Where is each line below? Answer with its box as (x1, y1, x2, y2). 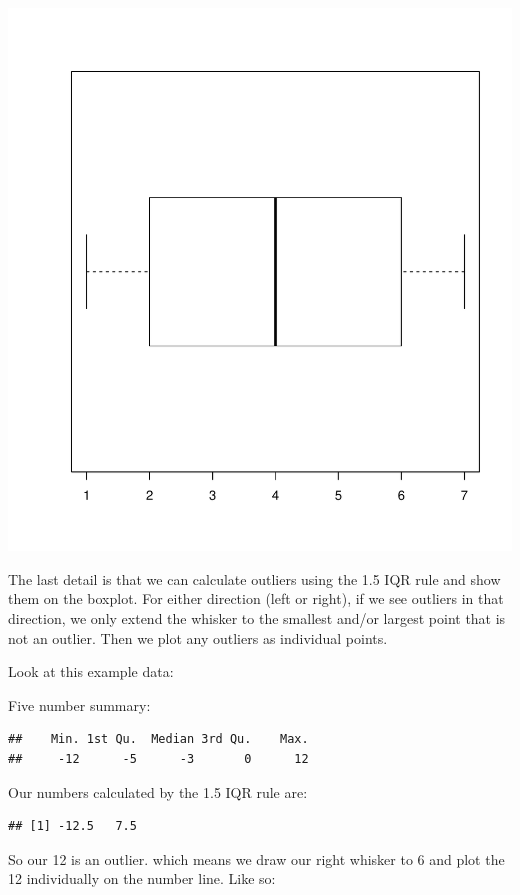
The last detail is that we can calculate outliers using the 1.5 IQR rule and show (8, 568, 501, 589)
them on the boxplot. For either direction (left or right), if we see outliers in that (8, 588, 504, 609)
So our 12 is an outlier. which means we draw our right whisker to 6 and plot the (8, 848, 505, 869)
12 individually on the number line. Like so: (8, 868, 276, 889)
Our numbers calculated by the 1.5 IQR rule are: (8, 781, 308, 802)
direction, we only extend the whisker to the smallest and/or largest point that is (8, 608, 506, 629)
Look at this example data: (8, 661, 174, 682)
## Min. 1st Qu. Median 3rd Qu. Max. (8, 732, 309, 747)
